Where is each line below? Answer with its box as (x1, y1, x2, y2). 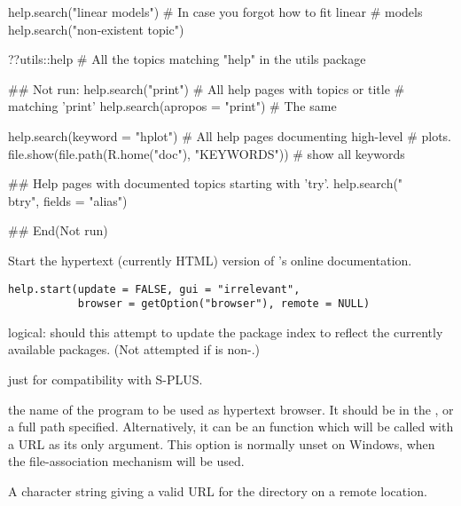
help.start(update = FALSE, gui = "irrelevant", (8, 282, 301, 296)
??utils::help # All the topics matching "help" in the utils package (8, 50, 366, 68)
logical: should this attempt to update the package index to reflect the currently (8, 322, 443, 341)
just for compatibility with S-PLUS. (8, 370, 203, 389)
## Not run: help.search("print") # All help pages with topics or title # (8, 79, 405, 98)
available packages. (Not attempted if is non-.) (8, 340, 261, 359)
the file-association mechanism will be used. (8, 452, 245, 470)
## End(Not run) (8, 221, 108, 240)
